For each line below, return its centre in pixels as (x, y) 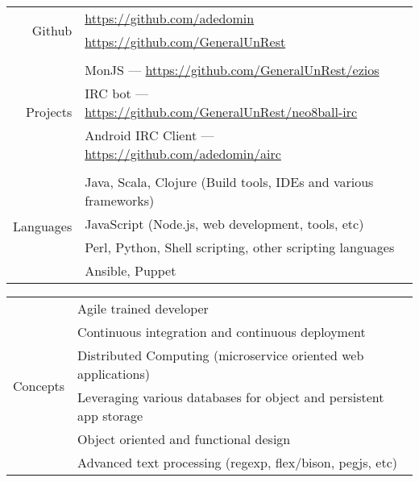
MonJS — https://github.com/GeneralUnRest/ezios (232, 70)
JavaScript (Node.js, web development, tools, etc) (224, 224)
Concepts (39, 385)
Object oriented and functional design (184, 439)
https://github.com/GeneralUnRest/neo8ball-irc (221, 112)
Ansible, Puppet (131, 270)
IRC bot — (117, 93)
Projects (49, 112)
